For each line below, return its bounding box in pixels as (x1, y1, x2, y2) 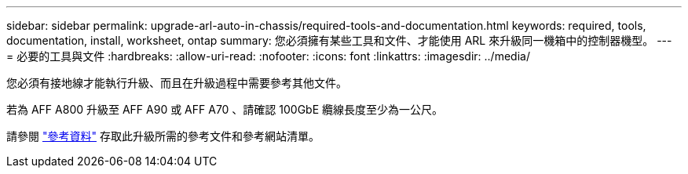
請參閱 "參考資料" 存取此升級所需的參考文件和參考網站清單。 (6, 129, 320, 143)
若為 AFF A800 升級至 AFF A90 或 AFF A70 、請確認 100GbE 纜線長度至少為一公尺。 (6, 103, 444, 116)
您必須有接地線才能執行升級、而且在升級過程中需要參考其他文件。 (6, 76, 347, 89)
